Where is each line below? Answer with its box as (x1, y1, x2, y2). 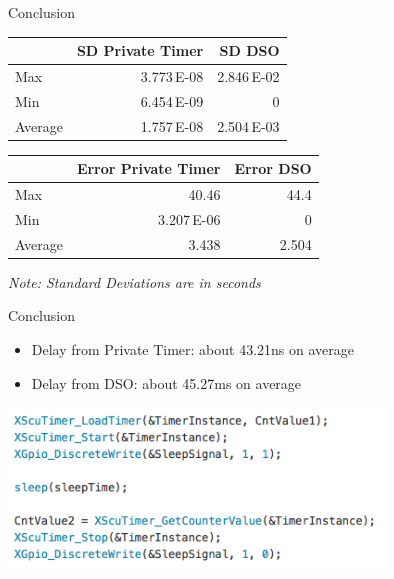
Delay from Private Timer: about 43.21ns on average (31, 339, 355, 360)
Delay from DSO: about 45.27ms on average (31, 372, 302, 393)
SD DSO (219, 40, 280, 61)
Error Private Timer (76, 158, 221, 179)
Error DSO (234, 158, 312, 179)
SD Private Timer (76, 40, 204, 61)
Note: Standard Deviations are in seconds (8, 271, 261, 292)
